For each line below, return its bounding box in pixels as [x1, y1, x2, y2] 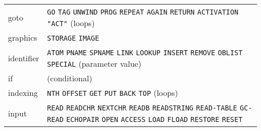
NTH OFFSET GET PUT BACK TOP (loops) [47, 87, 178, 98]
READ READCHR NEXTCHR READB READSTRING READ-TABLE [47, 104, 237, 112]
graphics [8, 32, 37, 43]
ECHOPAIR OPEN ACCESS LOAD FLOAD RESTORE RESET [66, 115, 243, 123]
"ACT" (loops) [47, 17, 95, 29]
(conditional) [47, 72, 92, 84]
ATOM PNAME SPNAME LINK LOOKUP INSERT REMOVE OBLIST [47, 49, 243, 57]
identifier [8, 52, 39, 64]
